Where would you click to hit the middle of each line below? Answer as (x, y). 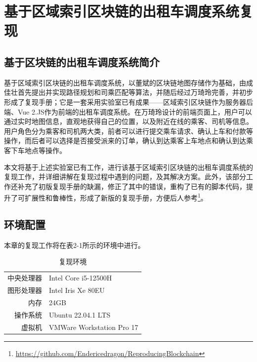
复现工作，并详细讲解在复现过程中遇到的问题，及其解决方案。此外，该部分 (125, 177)
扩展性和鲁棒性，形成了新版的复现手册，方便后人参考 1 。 (116, 197)
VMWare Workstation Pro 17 (94, 327)
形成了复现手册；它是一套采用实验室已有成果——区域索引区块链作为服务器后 (128, 101)
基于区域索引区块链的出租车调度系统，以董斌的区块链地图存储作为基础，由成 (128, 82)
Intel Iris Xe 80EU (77, 290)
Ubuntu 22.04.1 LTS (80, 314)
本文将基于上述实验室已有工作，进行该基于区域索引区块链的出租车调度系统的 (128, 167)
